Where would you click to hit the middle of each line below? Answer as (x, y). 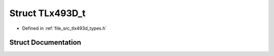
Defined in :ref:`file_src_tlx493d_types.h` (64, 28)
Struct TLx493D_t (47, 13)
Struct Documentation (45, 43)
